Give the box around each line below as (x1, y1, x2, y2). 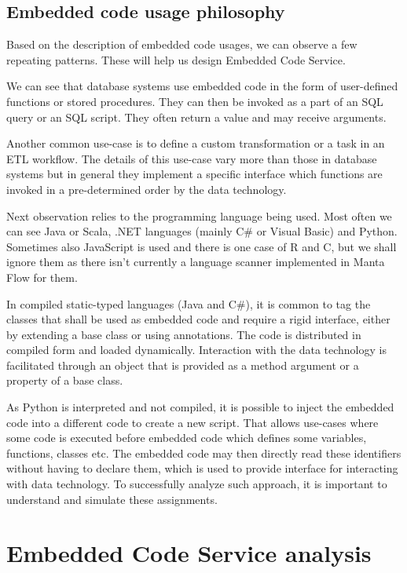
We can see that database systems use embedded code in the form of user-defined (6, 78, 398, 94)
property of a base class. (6, 372, 123, 389)
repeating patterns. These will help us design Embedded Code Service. (6, 51, 346, 68)
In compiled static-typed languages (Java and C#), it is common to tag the (6, 295, 371, 312)
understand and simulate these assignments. (6, 491, 218, 507)
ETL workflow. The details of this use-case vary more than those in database (6, 150, 377, 166)
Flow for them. (6, 268, 78, 285)
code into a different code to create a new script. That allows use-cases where (6, 414, 379, 430)
